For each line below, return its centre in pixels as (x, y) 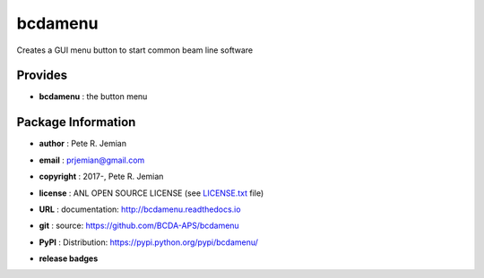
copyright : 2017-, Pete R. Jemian (101, 177)
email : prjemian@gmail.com (92, 160)
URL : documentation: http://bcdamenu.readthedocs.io (140, 209)
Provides (42, 76)
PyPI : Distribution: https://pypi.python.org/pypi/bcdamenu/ (149, 242)
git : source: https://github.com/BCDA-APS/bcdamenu (139, 226)
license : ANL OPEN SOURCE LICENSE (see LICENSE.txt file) (151, 193)
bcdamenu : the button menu (93, 97)
